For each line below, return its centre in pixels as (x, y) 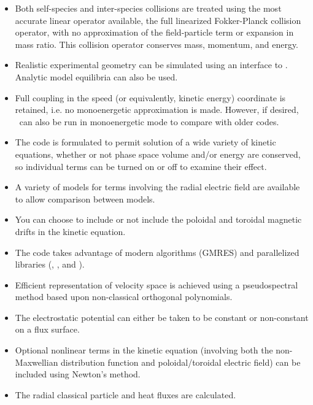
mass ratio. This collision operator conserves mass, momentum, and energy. (157, 44)
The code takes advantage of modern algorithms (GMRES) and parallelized (157, 252)
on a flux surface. (47, 329)
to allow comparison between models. (85, 199)
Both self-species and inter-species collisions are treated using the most (148, 8)
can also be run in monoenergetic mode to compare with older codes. (149, 121)
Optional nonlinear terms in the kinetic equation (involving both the (144, 350)
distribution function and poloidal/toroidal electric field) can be (181, 362)
